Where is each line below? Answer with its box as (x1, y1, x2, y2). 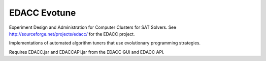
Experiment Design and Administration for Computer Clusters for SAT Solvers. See (9, 24, 177, 30)
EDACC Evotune (9, 7, 76, 18)
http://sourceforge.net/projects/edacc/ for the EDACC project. (9, 31, 135, 37)
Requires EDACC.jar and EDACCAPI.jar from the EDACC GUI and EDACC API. (9, 49, 165, 55)
